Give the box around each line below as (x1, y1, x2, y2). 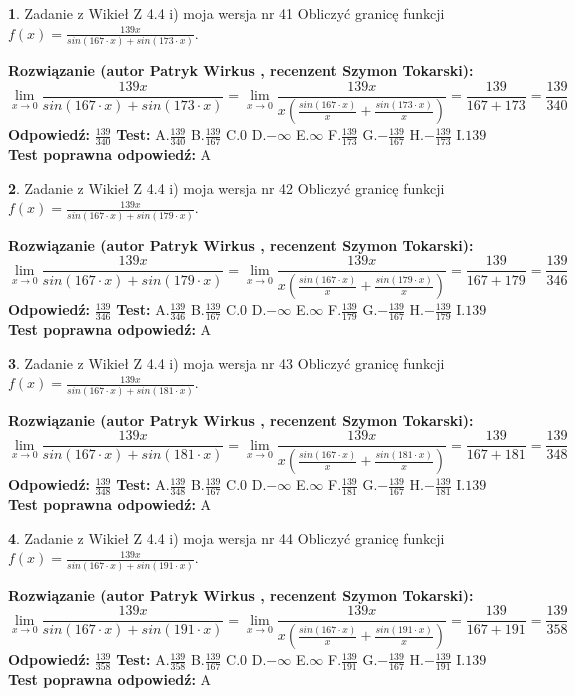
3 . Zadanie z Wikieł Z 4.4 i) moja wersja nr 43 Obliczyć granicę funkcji (8, 352, 445, 373)
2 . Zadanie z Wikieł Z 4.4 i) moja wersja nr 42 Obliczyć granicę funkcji (8, 177, 445, 198)
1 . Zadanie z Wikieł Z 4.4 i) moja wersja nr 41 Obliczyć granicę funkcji (8, 3, 445, 23)
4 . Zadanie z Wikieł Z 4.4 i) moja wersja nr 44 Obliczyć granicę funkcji (8, 527, 445, 548)
